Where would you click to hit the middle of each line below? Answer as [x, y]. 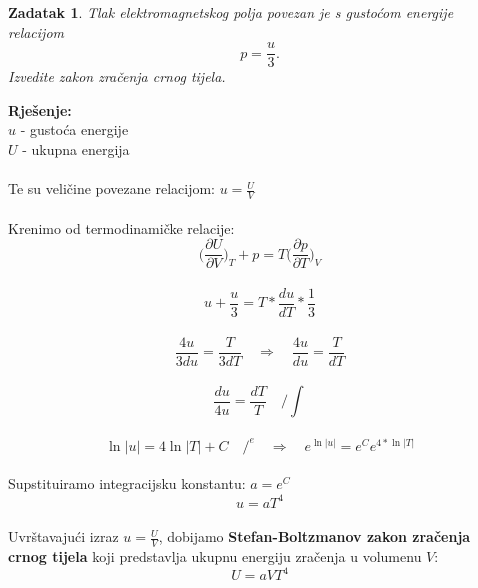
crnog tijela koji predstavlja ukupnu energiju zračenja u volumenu [215, 555]
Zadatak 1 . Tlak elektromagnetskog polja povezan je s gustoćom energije [231, 12]
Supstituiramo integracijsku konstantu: [127, 483]
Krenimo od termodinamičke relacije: [121, 227]
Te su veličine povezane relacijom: [111, 188]
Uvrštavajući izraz [63, 536]
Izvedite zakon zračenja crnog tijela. [117, 76]
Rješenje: [40, 109]
